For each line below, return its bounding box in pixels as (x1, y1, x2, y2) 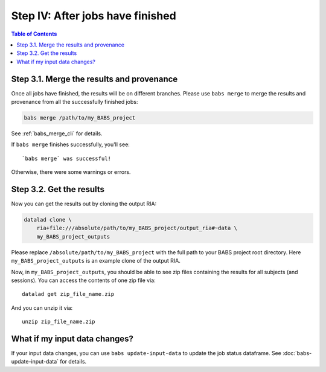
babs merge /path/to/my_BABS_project (24, 115, 136, 121)
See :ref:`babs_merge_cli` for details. (11, 130, 103, 137)
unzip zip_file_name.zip (22, 318, 95, 325)
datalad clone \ (24, 216, 72, 223)
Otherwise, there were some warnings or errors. (11, 168, 131, 176)
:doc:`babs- (283, 350, 312, 357)
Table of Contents (11, 30, 57, 37)
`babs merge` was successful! (22, 155, 112, 162)
